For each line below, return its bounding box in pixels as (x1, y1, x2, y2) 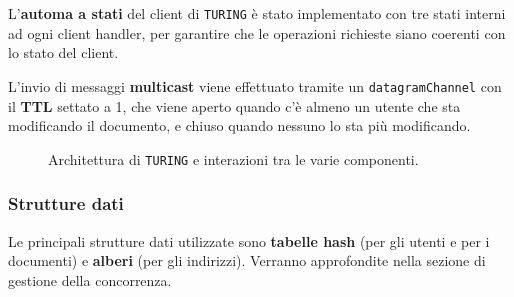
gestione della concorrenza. (8, 269, 172, 290)
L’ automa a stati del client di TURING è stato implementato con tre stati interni (8, 3, 506, 23)
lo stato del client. (8, 42, 119, 63)
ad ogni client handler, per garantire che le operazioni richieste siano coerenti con (8, 22, 506, 43)
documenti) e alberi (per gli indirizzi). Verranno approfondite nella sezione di (8, 250, 486, 271)
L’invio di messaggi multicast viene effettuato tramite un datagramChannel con (8, 75, 502, 96)
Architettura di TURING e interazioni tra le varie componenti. (48, 148, 419, 169)
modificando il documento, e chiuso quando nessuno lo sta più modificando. (8, 115, 471, 136)
